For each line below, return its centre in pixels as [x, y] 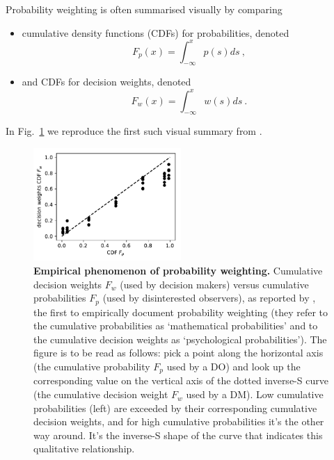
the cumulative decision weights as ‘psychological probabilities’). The [180, 339]
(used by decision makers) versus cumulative [214, 284]
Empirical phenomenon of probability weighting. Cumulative [178, 270]
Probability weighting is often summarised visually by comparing [144, 9]
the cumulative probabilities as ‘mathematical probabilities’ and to [176, 326]
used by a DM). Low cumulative [255, 394]
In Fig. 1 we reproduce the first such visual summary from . [134, 131]
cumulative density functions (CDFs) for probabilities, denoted [156, 32]
